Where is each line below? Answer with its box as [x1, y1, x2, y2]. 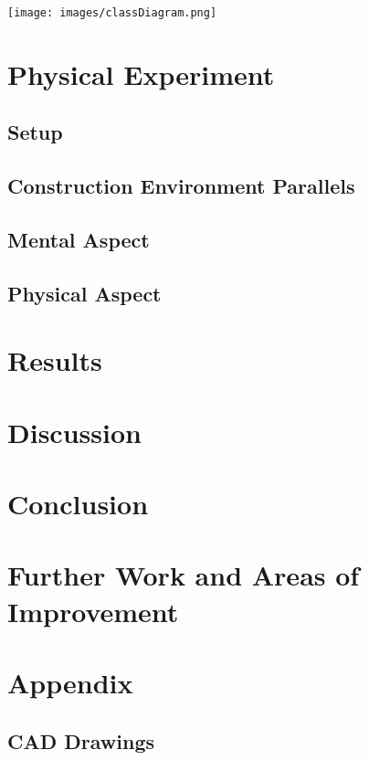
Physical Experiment [7, 55, 275, 92]
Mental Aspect [7, 225, 150, 253]
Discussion [7, 413, 142, 450]
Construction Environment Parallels [7, 172, 355, 200]
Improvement [7, 592, 179, 629]
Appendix [7, 664, 133, 702]
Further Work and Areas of [7, 556, 360, 594]
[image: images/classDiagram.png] [7, 6, 217, 19]
